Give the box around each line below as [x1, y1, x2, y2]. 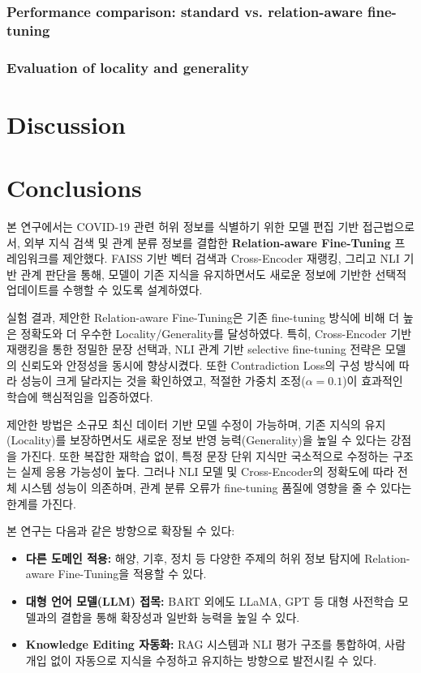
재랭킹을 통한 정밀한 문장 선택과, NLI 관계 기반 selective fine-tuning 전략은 [6, 341, 382, 358]
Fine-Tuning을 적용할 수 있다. [58, 565, 207, 582]
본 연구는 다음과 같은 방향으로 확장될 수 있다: [6, 522, 235, 539]
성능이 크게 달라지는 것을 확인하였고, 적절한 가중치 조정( [20, 372, 306, 389]
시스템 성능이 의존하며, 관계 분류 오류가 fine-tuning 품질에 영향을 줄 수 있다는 [20, 479, 412, 496]
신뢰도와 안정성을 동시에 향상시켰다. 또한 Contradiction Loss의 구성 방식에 [20, 356, 396, 373]
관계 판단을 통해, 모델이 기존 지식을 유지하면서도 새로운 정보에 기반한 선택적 [20, 265, 407, 282]
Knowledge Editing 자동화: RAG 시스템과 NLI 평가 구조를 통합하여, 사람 [25, 636, 406, 653]
